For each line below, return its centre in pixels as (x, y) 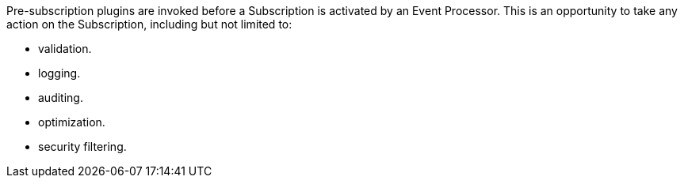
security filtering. (82, 146)
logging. (59, 73)
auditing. (61, 98)
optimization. (72, 122)
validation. (65, 49)
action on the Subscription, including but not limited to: (149, 24)
